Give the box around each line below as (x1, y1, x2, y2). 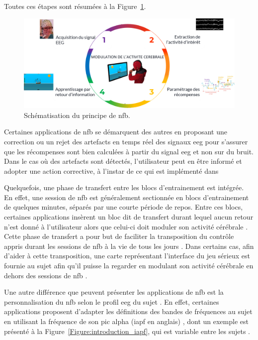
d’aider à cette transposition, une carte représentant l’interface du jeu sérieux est (4, 250, 250, 261)
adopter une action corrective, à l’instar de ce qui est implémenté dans (4, 165, 219, 176)
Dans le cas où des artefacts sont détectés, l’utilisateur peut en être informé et (4, 156, 242, 166)
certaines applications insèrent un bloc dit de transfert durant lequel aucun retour (4, 212, 254, 222)
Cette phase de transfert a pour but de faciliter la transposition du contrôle (4, 231, 234, 241)
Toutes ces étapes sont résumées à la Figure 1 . (4, 1, 146, 11)
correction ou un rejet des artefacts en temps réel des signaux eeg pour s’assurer (4, 136, 248, 146)
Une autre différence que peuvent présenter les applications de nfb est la (4, 287, 224, 297)
